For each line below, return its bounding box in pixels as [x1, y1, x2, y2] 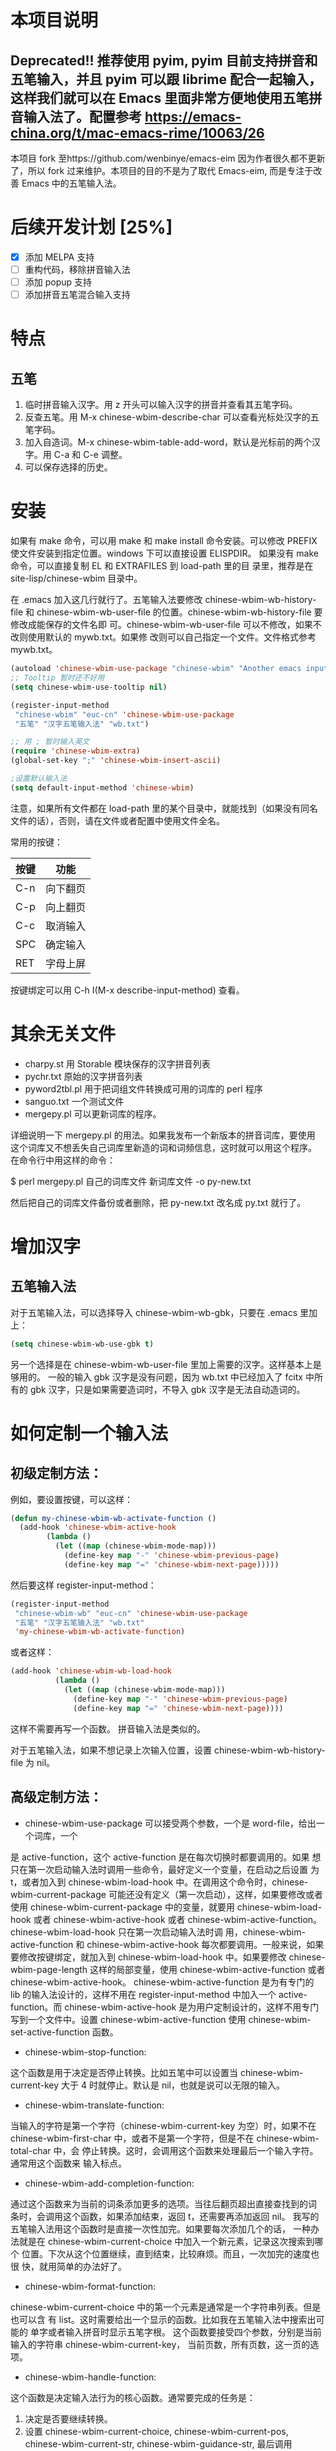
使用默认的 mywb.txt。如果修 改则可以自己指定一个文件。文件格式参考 [27, 631, 317, 643]
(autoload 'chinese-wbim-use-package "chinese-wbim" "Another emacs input [10, 664, 329, 674]
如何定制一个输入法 [10, 1422, 169, 1445]
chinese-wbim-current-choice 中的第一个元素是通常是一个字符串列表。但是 [10, 2301, 322, 2313]
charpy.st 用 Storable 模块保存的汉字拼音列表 [24, 1057, 211, 1070]
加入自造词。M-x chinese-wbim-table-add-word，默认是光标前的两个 [24, 436, 313, 448]
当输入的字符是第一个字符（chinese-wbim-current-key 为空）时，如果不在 [10, 2119, 317, 2131]
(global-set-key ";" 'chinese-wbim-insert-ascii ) [10, 756, 222, 766]
